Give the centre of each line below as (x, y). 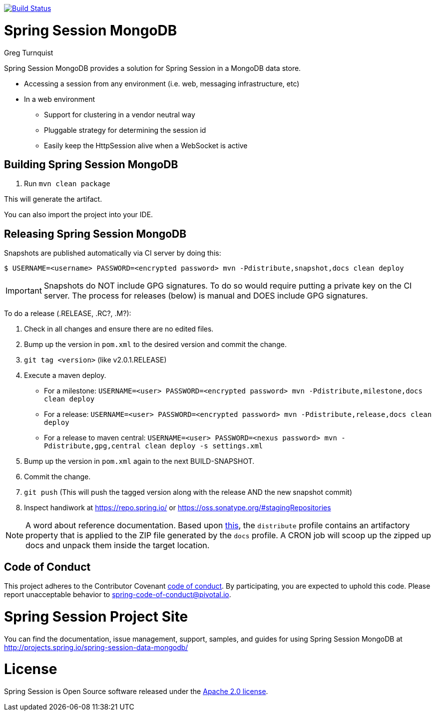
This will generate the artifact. (53, 199)
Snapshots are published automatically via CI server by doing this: (113, 253)
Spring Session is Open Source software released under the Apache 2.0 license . (136, 692)
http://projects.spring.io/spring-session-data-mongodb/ (96, 647)
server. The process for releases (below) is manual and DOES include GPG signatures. (206, 296)
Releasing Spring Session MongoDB (95, 234)
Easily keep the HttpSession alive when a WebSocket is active (146, 145)
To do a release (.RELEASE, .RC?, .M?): (68, 314)
